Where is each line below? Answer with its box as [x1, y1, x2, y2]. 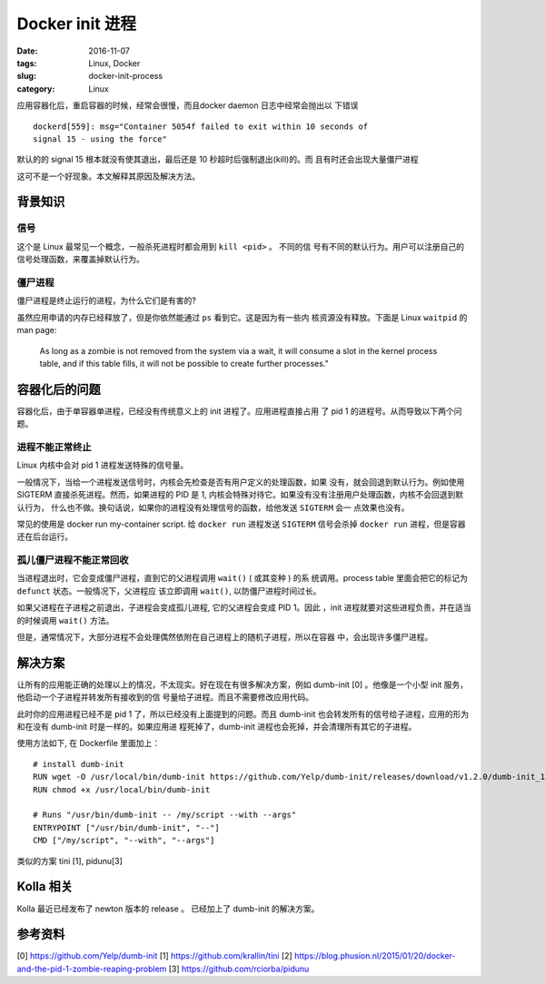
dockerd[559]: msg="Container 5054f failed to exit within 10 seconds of [33, 121, 369, 132]
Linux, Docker [88, 57, 141, 68]
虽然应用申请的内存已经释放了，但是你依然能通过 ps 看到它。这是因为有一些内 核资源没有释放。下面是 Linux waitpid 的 [16, 311, 468, 322]
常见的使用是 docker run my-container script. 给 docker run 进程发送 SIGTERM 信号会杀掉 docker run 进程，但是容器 [16, 518, 466, 529]
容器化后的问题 [16, 381, 101, 397]
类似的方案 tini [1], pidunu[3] [16, 855, 123, 866]
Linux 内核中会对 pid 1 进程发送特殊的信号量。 [16, 459, 189, 471]
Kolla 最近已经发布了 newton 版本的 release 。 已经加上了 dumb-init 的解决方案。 [16, 903, 320, 914]
